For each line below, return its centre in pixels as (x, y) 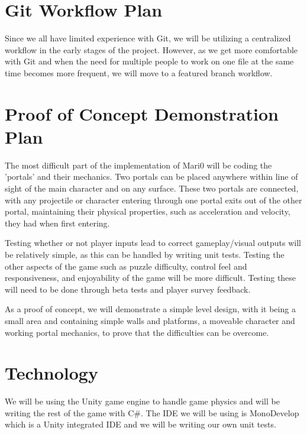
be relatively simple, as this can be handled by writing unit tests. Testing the (145, 254)
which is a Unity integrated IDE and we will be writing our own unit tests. (140, 424)
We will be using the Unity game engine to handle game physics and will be (142, 401)
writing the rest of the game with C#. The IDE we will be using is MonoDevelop (152, 412)
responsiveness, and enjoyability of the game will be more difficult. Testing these (151, 278)
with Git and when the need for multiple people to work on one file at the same (149, 61)
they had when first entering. (57, 223)
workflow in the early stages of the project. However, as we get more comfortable (151, 49)
